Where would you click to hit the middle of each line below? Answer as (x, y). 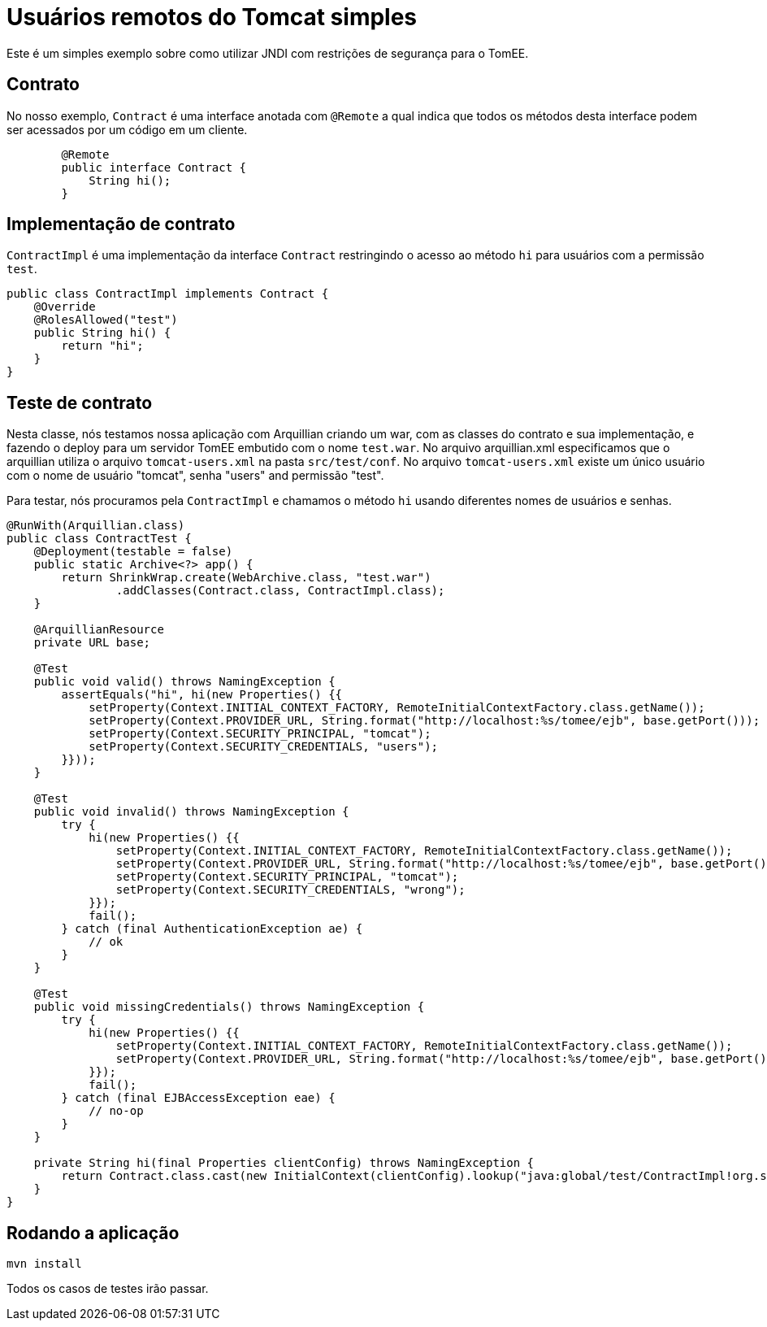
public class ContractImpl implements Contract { (168, 294)
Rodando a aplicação (93, 1233)
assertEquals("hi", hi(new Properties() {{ (202, 695)
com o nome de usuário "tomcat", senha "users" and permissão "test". (195, 476)
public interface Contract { (154, 167)
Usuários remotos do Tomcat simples (212, 17)
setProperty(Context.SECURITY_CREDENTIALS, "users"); (264, 747)
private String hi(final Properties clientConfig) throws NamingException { (284, 1163)
